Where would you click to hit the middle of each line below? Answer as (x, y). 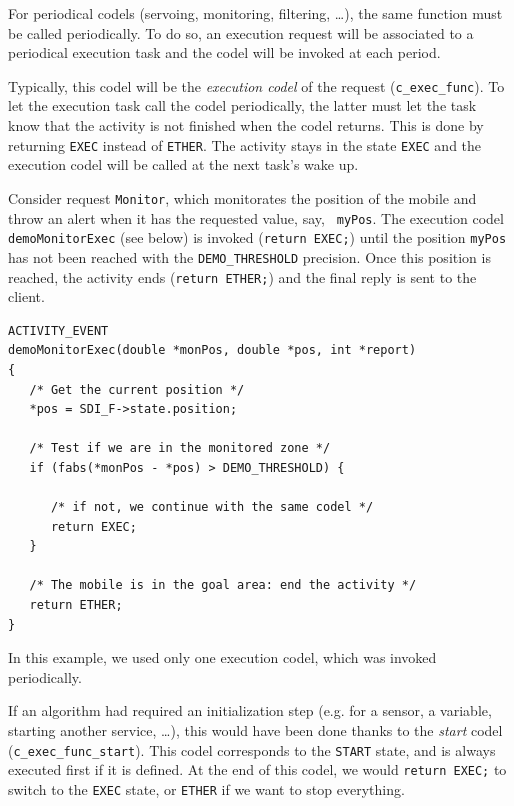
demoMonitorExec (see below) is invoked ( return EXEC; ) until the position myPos (257, 237)
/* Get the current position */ (137, 389)
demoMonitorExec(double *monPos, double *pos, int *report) (212, 350)
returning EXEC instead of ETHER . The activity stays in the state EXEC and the (245, 144)
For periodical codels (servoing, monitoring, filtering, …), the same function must (255, 13)
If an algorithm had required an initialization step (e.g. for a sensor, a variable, (250, 710)
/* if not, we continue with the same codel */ (212, 507)
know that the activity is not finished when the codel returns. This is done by (246, 125)
